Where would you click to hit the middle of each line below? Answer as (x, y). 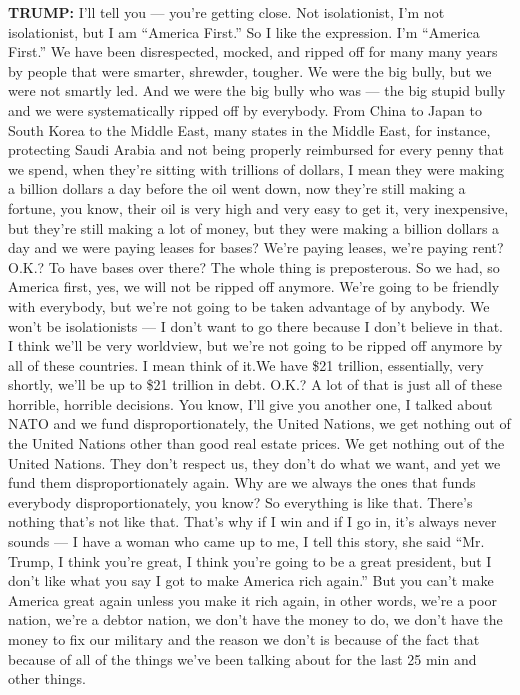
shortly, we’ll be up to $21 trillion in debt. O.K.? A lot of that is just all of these (255, 384)
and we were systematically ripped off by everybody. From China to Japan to (245, 109)
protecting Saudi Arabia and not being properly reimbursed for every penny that (256, 149)
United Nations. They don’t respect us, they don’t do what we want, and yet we (254, 462)
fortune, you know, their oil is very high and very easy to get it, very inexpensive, (258, 207)
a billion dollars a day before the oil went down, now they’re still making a (237, 188)
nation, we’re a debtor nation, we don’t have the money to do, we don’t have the (255, 619)
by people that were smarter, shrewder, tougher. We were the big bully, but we (250, 70)
